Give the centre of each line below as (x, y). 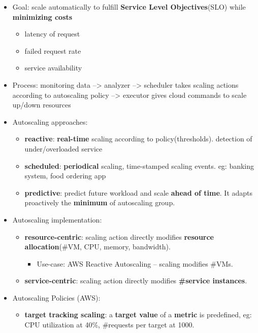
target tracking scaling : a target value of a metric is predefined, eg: (138, 314)
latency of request (52, 34)
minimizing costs (42, 16)
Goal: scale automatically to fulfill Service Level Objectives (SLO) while (129, 7)
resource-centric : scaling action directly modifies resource (119, 236)
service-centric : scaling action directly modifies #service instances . (136, 281)
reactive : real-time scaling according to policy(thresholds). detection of (138, 139)
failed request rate (53, 50)
